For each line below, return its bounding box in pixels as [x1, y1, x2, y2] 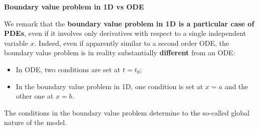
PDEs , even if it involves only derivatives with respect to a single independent [4, 28, 246, 38]
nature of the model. [4, 117, 67, 128]
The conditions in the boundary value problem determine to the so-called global [4, 107, 249, 118]
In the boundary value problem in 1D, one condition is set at [16, 81, 203, 91]
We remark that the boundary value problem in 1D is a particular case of [4, 18, 254, 28]
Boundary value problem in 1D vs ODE [4, 1, 144, 11]
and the [224, 81, 248, 91]
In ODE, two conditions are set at [16, 64, 121, 74]
